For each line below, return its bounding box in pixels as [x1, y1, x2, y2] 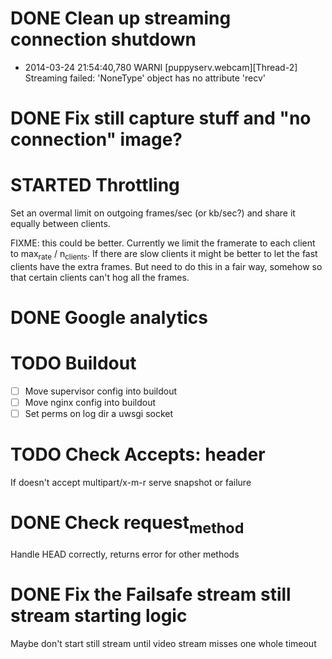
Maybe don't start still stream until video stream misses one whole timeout [10, 637, 317, 649]
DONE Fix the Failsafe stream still [10, 583, 292, 606]
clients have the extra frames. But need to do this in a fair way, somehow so [10, 260, 323, 272]
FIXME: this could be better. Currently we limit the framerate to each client [10, 237, 316, 249]
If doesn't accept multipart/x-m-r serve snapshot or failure [10, 477, 252, 489]
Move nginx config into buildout [24, 397, 156, 409]
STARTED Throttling [10, 174, 180, 197]
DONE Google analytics [10, 307, 208, 329]
